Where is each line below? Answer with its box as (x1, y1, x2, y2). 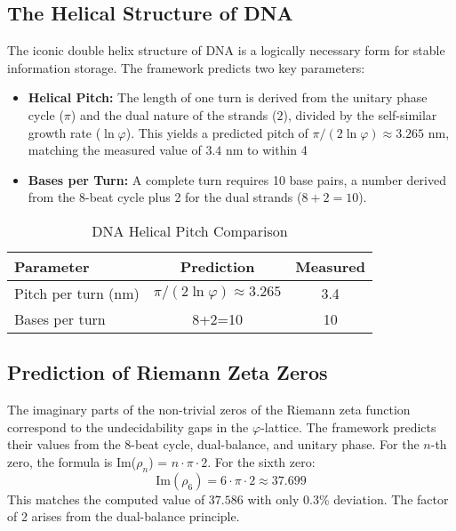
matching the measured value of (28, 141, 202, 159)
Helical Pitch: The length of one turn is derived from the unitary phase (28, 88, 428, 107)
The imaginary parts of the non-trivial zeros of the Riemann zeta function (7, 400, 411, 419)
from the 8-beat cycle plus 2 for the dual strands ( (28, 188, 302, 206)
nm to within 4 (225, 141, 308, 159)
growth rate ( (28, 123, 101, 141)
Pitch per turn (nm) (14, 282, 140, 303)
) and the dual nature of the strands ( (70, 105, 277, 124)
